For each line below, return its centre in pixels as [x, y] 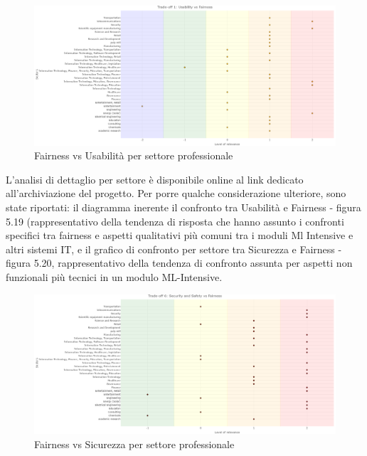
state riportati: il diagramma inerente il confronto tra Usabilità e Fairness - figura [183, 207]
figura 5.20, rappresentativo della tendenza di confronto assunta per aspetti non [179, 263]
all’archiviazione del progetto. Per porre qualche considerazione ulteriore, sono [176, 193]
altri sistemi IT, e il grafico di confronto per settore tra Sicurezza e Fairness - [174, 249]
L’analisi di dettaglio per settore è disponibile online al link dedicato [155, 179]
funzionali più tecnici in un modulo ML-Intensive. [114, 277]
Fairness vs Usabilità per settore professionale [134, 155]
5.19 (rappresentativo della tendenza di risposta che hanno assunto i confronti [175, 221]
